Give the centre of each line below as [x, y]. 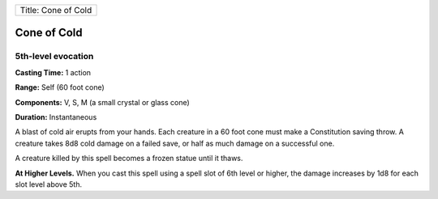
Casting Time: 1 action [53, 72]
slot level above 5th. [49, 184]
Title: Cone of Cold [56, 10]
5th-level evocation [54, 57]
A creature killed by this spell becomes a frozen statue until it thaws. [129, 159]
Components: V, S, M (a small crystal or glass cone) [102, 102]
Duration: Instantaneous [56, 116]
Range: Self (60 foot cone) [60, 87]
